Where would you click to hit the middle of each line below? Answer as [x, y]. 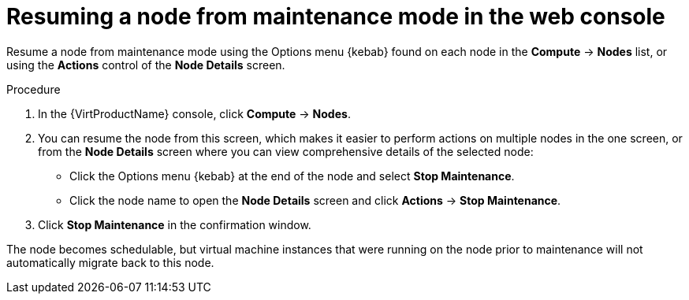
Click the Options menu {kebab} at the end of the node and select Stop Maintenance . [292, 176]
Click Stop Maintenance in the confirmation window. [175, 224]
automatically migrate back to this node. [110, 262]
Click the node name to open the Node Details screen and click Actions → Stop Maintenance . [315, 200]
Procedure [34, 89]
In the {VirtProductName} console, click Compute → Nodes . [194, 113]
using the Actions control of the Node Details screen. [146, 65]
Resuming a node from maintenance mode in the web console [336, 17]
